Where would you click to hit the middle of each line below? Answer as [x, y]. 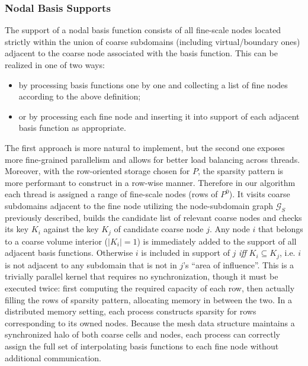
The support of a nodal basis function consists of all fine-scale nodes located [143, 30]
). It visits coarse [259, 194]
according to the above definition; [80, 96]
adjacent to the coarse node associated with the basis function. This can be [141, 53]
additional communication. [53, 357]
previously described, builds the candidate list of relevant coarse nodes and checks [153, 217]
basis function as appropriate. [72, 128]
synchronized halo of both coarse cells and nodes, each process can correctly [142, 334]
